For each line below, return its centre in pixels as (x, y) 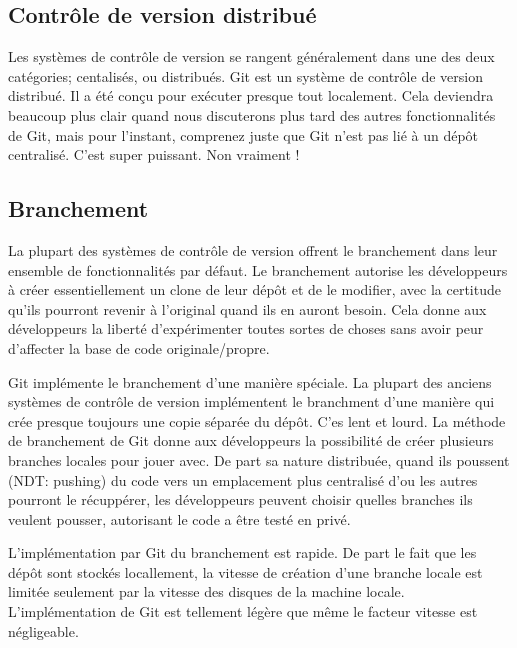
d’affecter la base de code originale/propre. (139, 347)
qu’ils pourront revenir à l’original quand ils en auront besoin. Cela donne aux (247, 308)
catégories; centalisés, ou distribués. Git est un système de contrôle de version (245, 75)
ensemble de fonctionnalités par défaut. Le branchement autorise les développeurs (258, 269)
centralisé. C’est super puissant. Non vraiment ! (154, 154)
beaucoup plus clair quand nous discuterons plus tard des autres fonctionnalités (252, 114)
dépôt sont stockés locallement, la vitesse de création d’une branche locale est (245, 571)
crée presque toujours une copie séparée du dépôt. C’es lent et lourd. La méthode (257, 420)
